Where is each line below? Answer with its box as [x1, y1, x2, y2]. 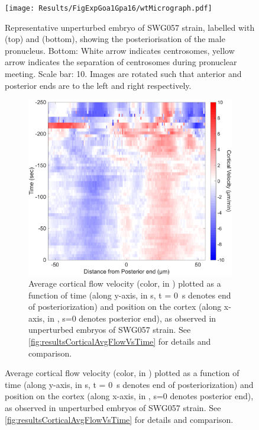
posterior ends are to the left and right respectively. [5, 79, 192, 91]
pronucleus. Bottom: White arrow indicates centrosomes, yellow [5, 44, 235, 56]
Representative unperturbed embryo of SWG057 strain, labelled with [5, 21, 255, 33]
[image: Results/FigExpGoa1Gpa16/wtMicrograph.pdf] [5, 4, 212, 12]
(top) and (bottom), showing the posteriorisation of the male [5, 33, 225, 45]
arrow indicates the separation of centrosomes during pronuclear [5, 56, 237, 68]
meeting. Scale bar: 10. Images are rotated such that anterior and [5, 68, 242, 80]
